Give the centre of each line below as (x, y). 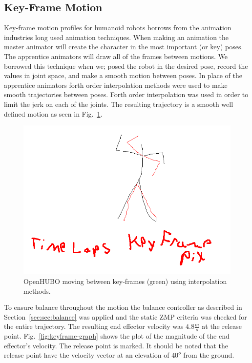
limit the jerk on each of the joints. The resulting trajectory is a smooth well (119, 104)
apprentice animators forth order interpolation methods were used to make (116, 85)
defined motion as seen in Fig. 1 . (53, 113)
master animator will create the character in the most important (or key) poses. (124, 47)
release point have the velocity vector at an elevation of (87, 355)
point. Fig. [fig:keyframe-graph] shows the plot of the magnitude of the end (117, 336)
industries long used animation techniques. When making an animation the (116, 37)
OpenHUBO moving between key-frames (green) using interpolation (125, 281)
